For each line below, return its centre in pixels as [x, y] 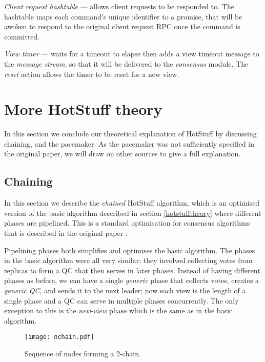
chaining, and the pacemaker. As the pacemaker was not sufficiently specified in [129, 143]
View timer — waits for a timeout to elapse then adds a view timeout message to [132, 54]
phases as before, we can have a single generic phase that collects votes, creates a [132, 280]
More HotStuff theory [83, 109]
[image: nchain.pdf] [60, 337]
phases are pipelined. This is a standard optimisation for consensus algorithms [127, 223]
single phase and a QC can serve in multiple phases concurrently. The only [121, 300]
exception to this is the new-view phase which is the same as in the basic [118, 310]
